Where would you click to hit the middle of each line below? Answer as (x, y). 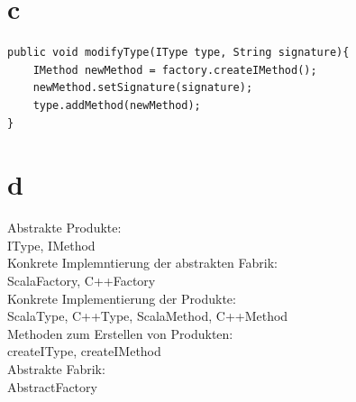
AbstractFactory (52, 386)
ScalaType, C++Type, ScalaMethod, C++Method (148, 316)
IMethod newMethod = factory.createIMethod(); (175, 70)
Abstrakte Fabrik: (56, 368)
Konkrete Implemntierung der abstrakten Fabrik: (142, 263)
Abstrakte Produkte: (64, 228)
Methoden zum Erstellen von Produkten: (120, 333)
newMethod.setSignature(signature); (143, 88)
